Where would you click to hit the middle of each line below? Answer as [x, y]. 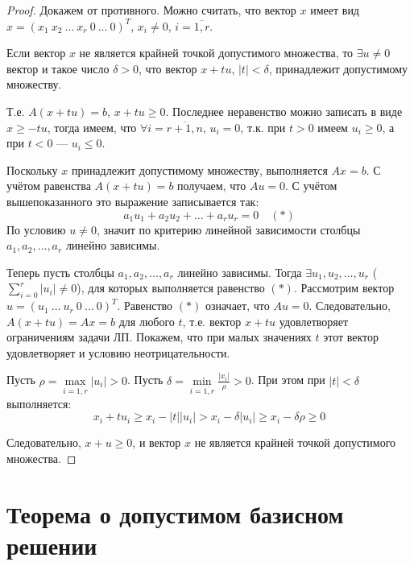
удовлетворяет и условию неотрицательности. [118, 352]
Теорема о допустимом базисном [175, 513]
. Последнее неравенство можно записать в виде [284, 111]
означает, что [237, 306]
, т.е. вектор [212, 321]
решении [52, 545]
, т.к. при [263, 127]
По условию [36, 229]
